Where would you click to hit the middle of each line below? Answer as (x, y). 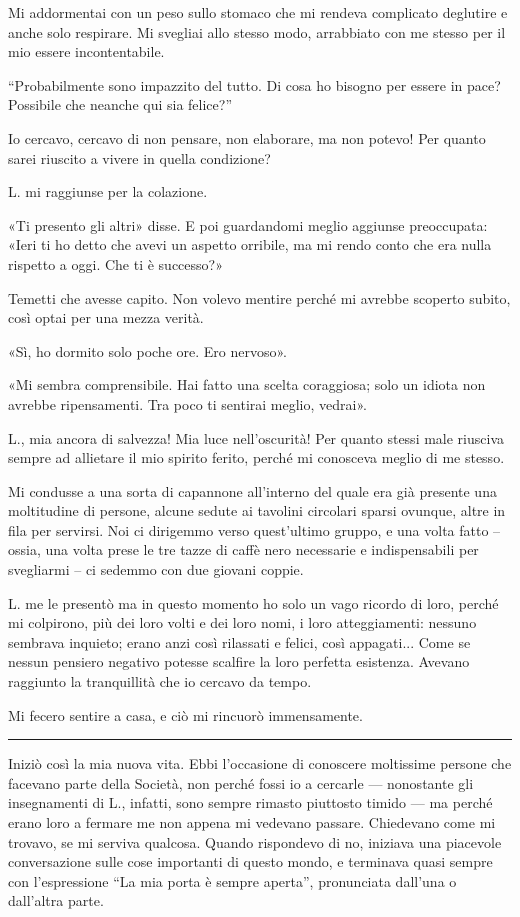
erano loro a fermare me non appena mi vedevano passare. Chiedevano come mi (252, 822)
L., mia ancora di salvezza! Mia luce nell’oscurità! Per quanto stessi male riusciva (256, 437)
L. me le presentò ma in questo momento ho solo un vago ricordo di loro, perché (253, 602)
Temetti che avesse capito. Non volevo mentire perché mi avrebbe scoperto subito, (259, 297)
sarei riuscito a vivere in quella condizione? (139, 157)
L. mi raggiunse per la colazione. (108, 191)
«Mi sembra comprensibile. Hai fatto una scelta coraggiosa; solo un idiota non (247, 384)
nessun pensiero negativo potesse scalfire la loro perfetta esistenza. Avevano (239, 661)
